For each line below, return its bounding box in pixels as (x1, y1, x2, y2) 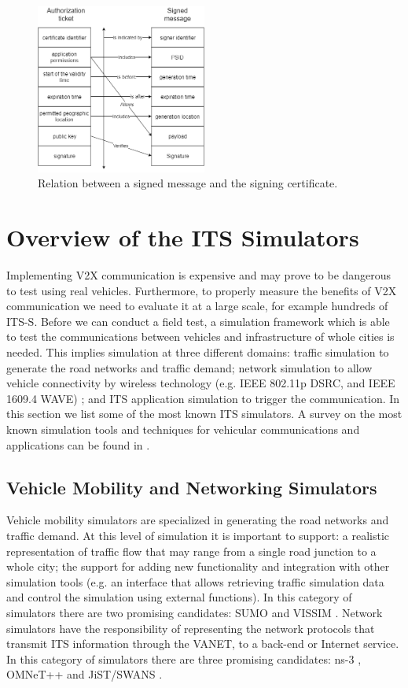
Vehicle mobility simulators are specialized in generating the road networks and (6, 512, 389, 528)
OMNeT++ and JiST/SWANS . (6, 666, 163, 682)
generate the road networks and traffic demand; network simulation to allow (6, 359, 373, 375)
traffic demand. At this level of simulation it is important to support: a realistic (6, 527, 390, 543)
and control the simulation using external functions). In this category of (6, 589, 352, 605)
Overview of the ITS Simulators (6, 221, 359, 253)
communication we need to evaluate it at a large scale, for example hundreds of (6, 298, 388, 314)
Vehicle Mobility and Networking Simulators (6, 475, 377, 499)
